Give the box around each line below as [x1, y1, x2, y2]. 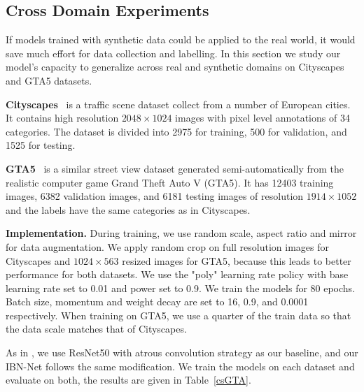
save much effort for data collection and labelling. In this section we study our [6, 45, 341, 60]
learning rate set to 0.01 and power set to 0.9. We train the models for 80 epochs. [6, 280, 356, 295]
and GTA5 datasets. [6, 73, 92, 87]
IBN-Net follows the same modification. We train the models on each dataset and [6, 358, 355, 373]
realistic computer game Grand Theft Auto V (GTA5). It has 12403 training [6, 175, 334, 189]
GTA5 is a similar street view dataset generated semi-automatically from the [6, 161, 344, 175]
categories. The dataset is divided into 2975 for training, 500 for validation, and [6, 124, 347, 138]
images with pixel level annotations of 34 [175, 110, 350, 125]
